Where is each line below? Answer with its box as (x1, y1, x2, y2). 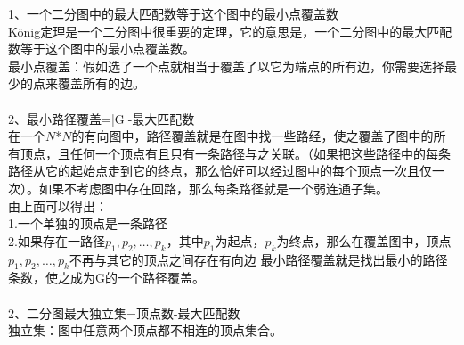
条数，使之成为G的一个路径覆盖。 (8, 268, 205, 287)
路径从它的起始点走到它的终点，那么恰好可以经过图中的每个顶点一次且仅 (8, 161, 432, 180)
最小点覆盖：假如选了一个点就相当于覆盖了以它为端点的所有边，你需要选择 (8, 56, 444, 75)
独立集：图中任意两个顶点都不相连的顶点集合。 (8, 321, 282, 340)
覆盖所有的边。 (57, 74, 145, 93)
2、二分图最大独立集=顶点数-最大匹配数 (8, 303, 240, 322)
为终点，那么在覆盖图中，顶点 (276, 231, 452, 250)
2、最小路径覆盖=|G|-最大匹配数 (8, 109, 195, 127)
